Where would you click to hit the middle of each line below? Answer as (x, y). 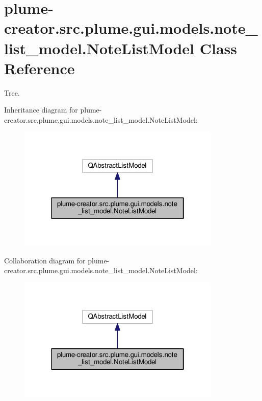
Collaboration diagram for (45, 260)
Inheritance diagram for (41, 110)
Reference (40, 68)
